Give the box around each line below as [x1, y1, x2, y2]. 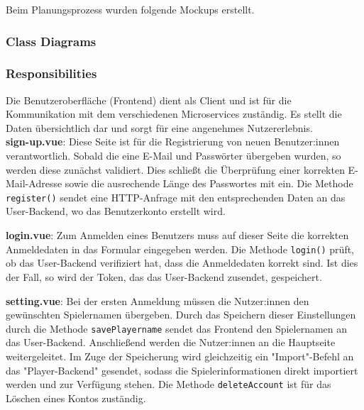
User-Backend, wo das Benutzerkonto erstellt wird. [6, 204, 226, 218]
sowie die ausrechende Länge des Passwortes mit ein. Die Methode [65, 176, 353, 191]
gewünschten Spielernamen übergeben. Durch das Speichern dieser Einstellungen [6, 307, 356, 322]
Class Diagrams [6, 32, 96, 50]
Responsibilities [6, 65, 97, 82]
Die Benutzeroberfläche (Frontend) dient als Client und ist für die [6, 92, 292, 107]
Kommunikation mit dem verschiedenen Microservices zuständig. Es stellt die [6, 106, 342, 121]
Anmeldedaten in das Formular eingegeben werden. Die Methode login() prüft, [6, 241, 355, 256]
